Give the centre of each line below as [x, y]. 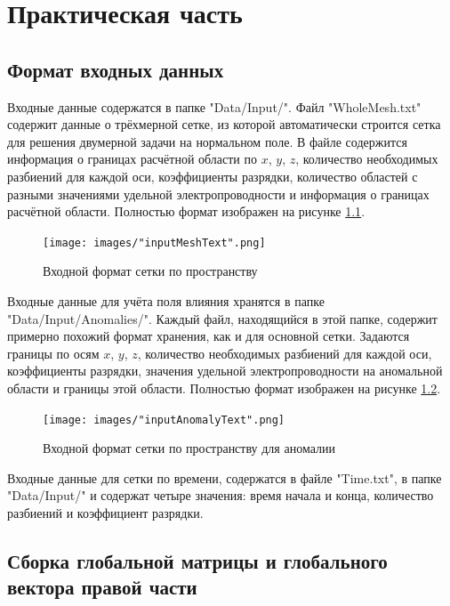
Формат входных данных [116, 69]
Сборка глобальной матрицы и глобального [197, 560]
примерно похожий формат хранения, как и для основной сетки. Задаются [209, 336]
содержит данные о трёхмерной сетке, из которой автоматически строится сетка [224, 124]
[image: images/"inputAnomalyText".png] [164, 420]
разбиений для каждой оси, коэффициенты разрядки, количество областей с [213, 176]
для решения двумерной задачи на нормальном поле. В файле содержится [207, 141]
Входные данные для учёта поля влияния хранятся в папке [166, 300]
